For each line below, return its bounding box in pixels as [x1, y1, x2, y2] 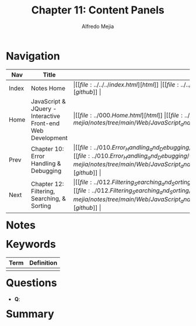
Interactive [30, 112, 61, 120]
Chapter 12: [30, 179, 64, 188]
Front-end [30, 119, 60, 127]
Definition [29, 259, 58, 267]
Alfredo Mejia [82, 23, 114, 30]
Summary [6, 307, 54, 321]
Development [30, 134, 68, 142]
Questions [6, 276, 57, 290]
